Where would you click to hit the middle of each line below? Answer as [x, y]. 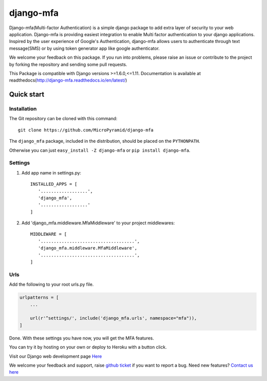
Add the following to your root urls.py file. [51, 285]
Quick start [27, 95]
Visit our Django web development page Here [56, 356]
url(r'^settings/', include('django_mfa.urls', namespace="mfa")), [113, 318]
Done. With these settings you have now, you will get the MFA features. [82, 338]
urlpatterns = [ [39, 297]
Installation [23, 109]
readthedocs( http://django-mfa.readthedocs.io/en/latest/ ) [68, 80]
